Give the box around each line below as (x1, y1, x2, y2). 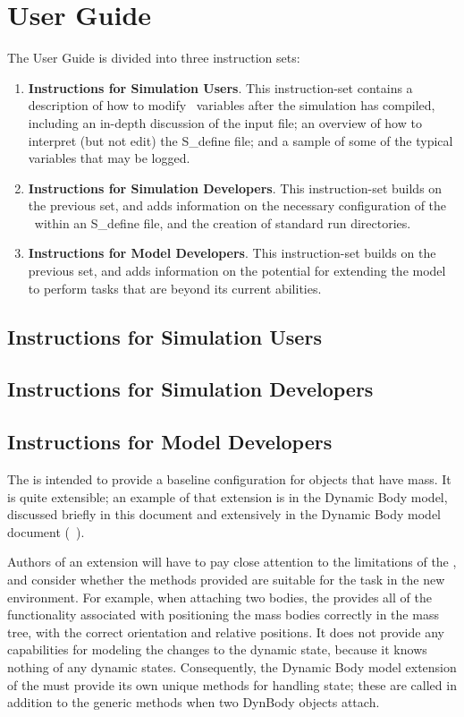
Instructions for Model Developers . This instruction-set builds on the (28, 243, 436, 262)
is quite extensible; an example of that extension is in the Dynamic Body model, (7, 487, 448, 506)
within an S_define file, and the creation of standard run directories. (34, 213, 411, 232)
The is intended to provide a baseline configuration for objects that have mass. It (7, 470, 451, 489)
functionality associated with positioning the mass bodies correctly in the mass (7, 605, 439, 624)
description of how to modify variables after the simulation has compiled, (28, 96, 435, 115)
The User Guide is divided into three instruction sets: (7, 48, 300, 67)
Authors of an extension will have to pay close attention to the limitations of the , (7, 552, 457, 571)
